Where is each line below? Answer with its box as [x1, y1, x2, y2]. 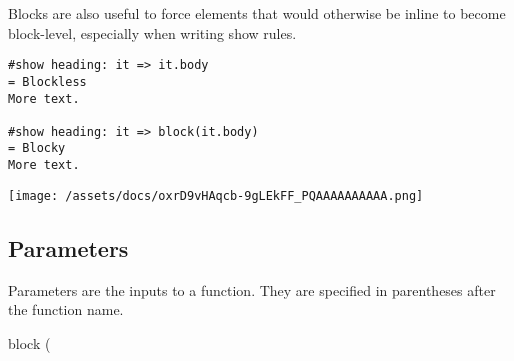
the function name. [8, 299, 124, 320]
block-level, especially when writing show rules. [8, 22, 297, 43]
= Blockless [8, 74, 87, 89]
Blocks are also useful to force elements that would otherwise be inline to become [8, 3, 506, 23]
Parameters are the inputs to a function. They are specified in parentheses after [8, 279, 496, 300]
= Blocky [8, 141, 66, 156]
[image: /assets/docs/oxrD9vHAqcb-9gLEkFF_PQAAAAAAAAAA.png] [8, 188, 424, 203]
